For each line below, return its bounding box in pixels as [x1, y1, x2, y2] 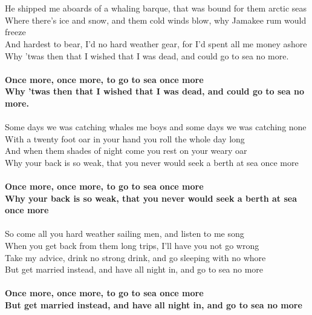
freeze [5, 25, 26, 38]
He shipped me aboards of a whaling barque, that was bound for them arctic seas [5, 2, 307, 15]
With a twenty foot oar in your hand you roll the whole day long [5, 132, 245, 145]
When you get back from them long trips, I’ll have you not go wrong [5, 239, 259, 252]
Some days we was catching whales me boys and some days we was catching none [5, 121, 307, 133]
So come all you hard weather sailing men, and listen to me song [5, 227, 244, 240]
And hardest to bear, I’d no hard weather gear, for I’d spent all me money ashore [5, 37, 307, 50]
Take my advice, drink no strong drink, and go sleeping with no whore [5, 251, 266, 264]
